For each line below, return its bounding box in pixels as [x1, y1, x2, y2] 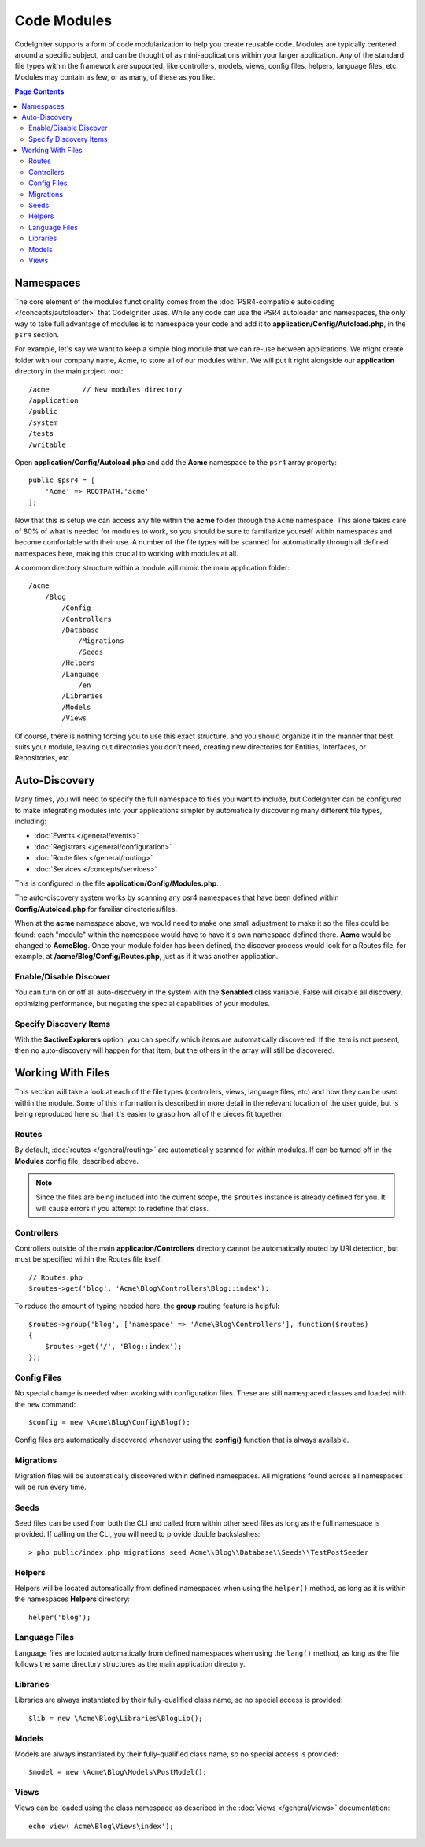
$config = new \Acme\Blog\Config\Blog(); [28, 1418, 190, 1426]
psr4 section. [14, 330, 59, 340]
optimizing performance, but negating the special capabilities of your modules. [14, 998, 271, 1008]
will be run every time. [14, 1482, 87, 1492]
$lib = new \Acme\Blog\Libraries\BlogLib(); [28, 1714, 204, 1723]
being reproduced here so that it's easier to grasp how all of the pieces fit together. [14, 1109, 284, 1119]
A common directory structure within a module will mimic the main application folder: [14, 563, 290, 573]
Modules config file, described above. [14, 1156, 139, 1165]
